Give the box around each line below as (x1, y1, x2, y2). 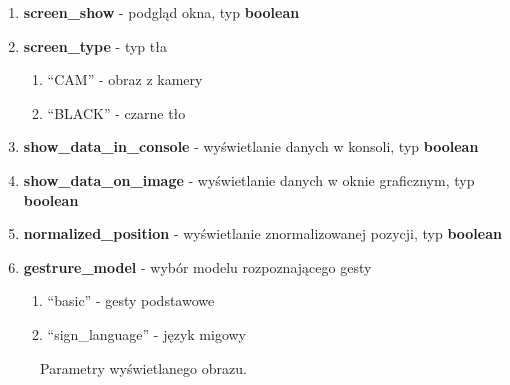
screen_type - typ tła (23, 35, 167, 56)
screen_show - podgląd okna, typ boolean (23, 2, 300, 22)
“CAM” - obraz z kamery (47, 69, 203, 90)
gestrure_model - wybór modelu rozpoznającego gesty (23, 256, 372, 277)
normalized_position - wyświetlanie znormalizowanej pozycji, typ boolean (23, 223, 502, 244)
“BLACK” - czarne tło (47, 102, 186, 123)
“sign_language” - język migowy (47, 323, 246, 344)
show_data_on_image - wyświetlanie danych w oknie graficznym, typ (23, 169, 475, 190)
